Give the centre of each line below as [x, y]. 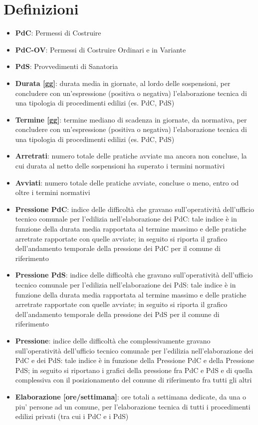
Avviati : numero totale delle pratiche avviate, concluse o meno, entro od [127, 182]
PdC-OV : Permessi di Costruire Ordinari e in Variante [101, 49]
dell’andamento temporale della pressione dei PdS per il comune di [117, 314]
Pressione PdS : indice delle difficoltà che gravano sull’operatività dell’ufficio [134, 275]
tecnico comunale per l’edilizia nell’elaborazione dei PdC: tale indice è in [126, 219]
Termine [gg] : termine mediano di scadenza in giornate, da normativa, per [131, 119]
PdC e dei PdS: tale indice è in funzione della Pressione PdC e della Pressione [135, 360]
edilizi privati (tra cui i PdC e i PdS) [72, 416]
